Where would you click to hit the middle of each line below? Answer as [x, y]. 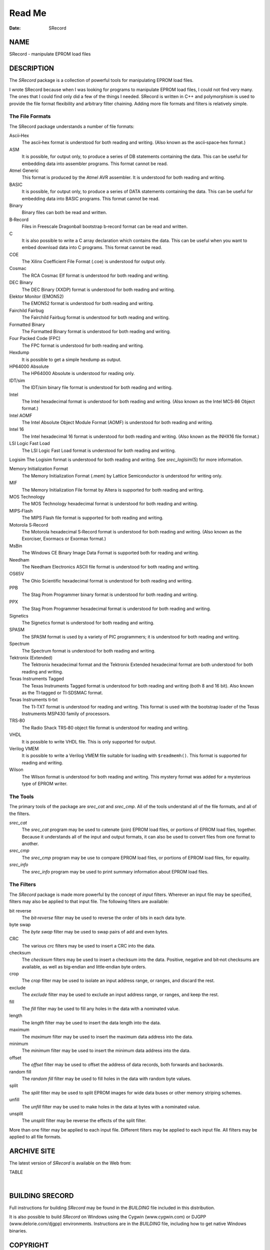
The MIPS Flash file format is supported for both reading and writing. [92, 518]
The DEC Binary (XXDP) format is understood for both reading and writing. [98, 289]
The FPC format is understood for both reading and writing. [83, 345]
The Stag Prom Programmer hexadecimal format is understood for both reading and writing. [116, 609]
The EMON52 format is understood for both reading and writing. [88, 303]
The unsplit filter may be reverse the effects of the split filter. [84, 1120]
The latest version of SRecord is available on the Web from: [70, 1163]
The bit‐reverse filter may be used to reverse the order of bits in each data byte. [104, 917]
